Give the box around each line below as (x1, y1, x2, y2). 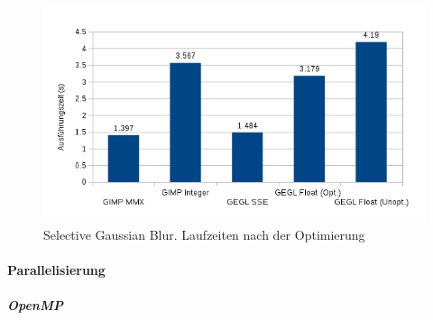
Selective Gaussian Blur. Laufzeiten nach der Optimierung (43, 224, 365, 243)
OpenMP (7, 296, 64, 315)
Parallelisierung (7, 261, 106, 279)
